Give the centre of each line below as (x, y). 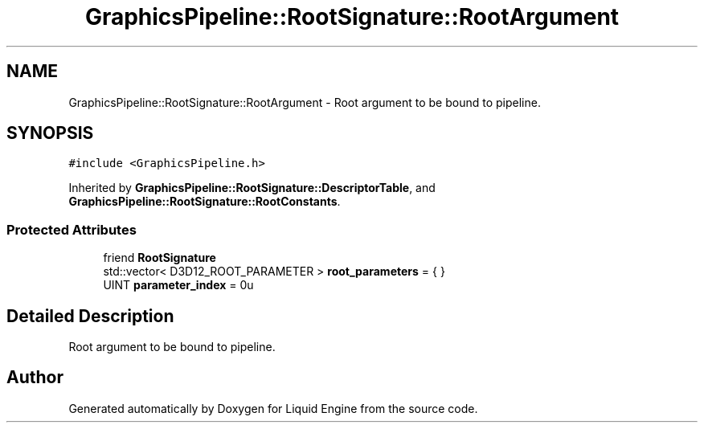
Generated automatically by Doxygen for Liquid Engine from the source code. (273, 408)
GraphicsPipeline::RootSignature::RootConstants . (205, 202)
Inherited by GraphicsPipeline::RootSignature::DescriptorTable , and (252, 188)
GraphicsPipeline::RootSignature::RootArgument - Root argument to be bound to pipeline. (305, 102)
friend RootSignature (160, 258)
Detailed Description (90, 316)
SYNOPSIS (50, 133)
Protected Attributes (72, 229)
